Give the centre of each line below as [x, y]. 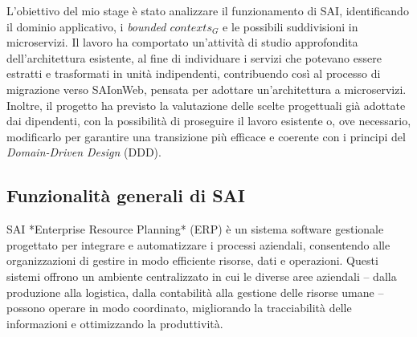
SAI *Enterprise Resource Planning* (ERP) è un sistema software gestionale [195, 229]
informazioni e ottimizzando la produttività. [115, 323]
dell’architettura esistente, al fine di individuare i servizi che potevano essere [194, 57]
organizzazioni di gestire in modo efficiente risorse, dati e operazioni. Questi [192, 260]
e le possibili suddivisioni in [290, 26]
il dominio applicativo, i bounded [86, 26]
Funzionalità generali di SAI [126, 195]
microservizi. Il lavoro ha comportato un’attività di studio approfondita [182, 42]
